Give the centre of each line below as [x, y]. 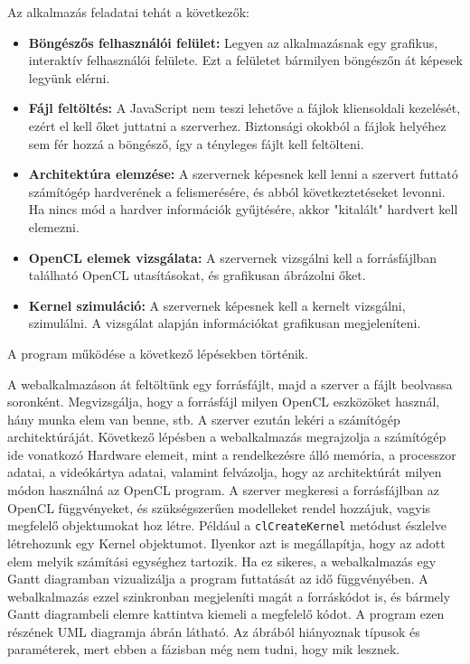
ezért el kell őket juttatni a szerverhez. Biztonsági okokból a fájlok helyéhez [237, 125]
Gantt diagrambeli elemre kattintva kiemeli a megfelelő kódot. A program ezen [226, 614]
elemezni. [54, 226]
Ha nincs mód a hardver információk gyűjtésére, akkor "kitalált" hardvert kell [243, 209]
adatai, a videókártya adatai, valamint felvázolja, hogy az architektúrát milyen [225, 472]
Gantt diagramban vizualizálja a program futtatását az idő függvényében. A [218, 579]
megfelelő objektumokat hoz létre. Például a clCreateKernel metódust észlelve [227, 525]
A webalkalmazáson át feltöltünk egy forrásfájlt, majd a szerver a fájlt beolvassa [230, 383]
